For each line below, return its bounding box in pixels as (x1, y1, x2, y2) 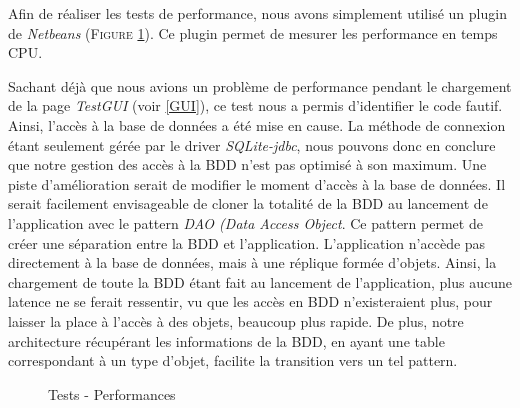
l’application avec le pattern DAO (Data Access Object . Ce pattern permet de (8, 212, 483, 233)
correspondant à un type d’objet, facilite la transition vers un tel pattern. (8, 350, 458, 371)
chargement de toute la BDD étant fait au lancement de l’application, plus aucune (8, 271, 512, 292)
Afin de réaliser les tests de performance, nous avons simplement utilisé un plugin (8, 3, 507, 23)
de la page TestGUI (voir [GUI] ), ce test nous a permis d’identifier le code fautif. (8, 95, 503, 116)
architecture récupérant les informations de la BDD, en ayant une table (8, 330, 445, 351)
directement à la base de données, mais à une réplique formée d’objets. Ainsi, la (8, 252, 497, 273)
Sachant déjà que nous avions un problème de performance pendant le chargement (8, 75, 512, 96)
